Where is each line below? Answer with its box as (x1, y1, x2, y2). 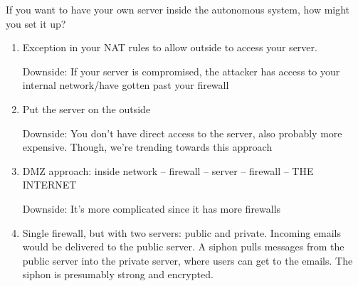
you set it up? (6, 16, 66, 31)
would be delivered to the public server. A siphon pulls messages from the (22, 239, 344, 254)
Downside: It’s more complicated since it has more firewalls (22, 201, 281, 216)
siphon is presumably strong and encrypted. (22, 267, 214, 282)
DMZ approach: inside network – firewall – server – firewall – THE (22, 163, 314, 178)
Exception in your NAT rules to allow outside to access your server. (22, 40, 317, 55)
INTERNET (22, 177, 77, 192)
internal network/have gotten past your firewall (22, 78, 229, 92)
